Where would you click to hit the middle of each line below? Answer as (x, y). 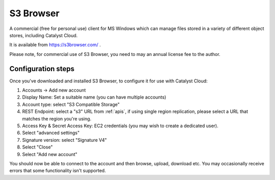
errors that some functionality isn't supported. (58, 171)
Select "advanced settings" (51, 133)
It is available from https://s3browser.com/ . (55, 45)
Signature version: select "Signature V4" (64, 140)
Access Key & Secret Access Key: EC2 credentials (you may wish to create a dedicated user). (120, 126)
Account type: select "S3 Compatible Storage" (71, 104)
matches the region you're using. (57, 118)
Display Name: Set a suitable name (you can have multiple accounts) (94, 97)
